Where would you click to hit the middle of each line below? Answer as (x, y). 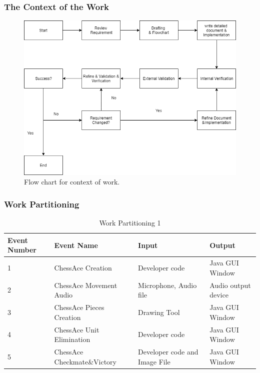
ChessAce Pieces (79, 307)
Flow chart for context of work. (72, 182)
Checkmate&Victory (85, 361)
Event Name (76, 245)
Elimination (72, 339)
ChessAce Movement (86, 285)
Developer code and (168, 351)
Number (22, 250)
